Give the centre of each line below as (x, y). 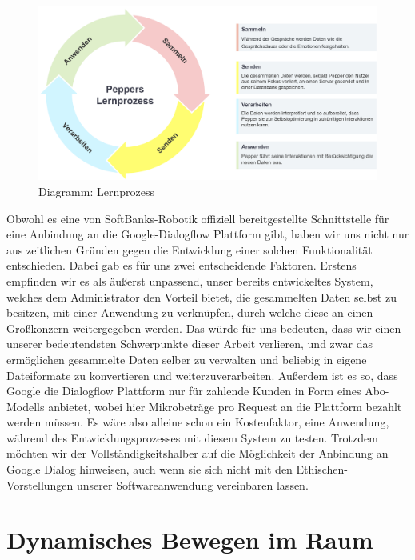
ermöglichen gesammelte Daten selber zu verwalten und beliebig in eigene (187, 359)
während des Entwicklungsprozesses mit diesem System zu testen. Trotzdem (192, 437)
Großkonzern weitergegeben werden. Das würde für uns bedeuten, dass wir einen (204, 328)
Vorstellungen (40, 484)
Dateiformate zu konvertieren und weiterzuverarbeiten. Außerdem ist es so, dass (202, 375)
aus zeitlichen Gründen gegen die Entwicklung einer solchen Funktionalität (190, 249)
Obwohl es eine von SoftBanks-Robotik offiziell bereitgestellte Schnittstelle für (198, 218)
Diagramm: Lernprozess (96, 191)
